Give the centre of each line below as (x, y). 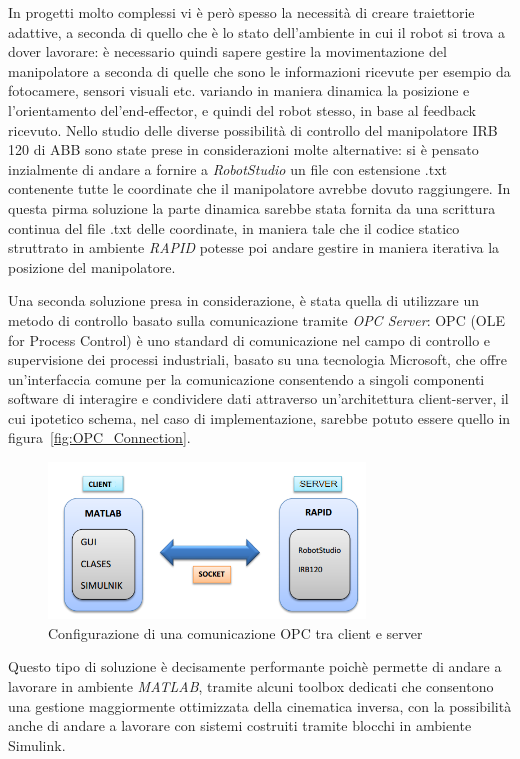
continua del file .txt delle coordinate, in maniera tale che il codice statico (234, 227)
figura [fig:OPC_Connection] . (99, 437)
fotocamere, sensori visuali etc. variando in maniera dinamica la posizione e (239, 90)
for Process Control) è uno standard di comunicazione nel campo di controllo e (249, 339)
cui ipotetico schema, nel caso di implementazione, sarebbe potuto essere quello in (259, 417)
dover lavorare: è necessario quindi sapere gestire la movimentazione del (227, 51)
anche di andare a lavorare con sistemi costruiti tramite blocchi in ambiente (240, 725)
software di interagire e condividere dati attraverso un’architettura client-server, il (258, 398)
